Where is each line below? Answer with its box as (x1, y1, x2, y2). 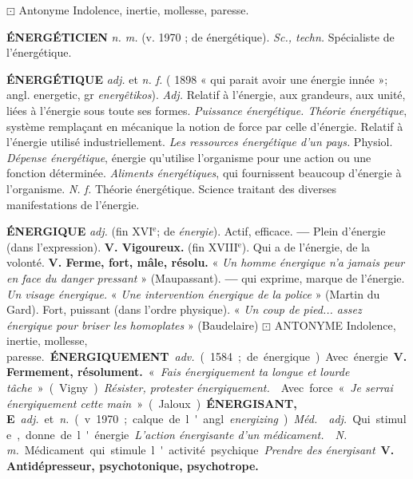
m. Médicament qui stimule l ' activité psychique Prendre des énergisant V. (6, 441, 395, 458)
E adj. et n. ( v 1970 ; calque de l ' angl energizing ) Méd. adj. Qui (6, 410, 371, 427)
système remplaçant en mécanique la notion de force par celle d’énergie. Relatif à (6, 117, 403, 134)
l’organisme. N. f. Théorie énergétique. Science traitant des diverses (6, 180, 337, 196)
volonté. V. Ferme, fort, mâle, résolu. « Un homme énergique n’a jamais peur (6, 254, 405, 271)
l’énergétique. (6, 44, 72, 61)
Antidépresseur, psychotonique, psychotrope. (6, 457, 259, 474)
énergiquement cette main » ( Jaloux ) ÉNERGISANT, (6, 394, 297, 411)
